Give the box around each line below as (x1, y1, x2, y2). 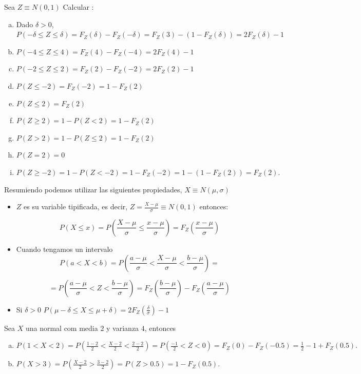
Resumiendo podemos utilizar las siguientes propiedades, (4, 184, 182, 194)
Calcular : (63, 2, 94, 12)
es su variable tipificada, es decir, (24, 201, 128, 212)
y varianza (106, 322, 139, 333)
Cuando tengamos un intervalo (16, 243, 113, 254)
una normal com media (25, 322, 98, 333)
